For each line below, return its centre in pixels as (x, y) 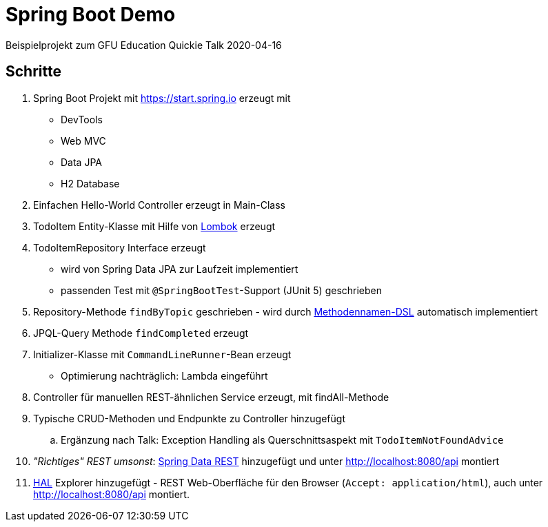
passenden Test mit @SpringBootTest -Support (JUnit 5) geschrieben (222, 290)
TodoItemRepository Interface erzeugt (120, 247)
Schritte (33, 72)
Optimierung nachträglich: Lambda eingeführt (164, 375)
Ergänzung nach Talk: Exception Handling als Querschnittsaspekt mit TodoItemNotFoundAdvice (282, 440)
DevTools (82, 119)
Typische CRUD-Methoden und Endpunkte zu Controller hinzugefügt (189, 418)
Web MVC (83, 141)
